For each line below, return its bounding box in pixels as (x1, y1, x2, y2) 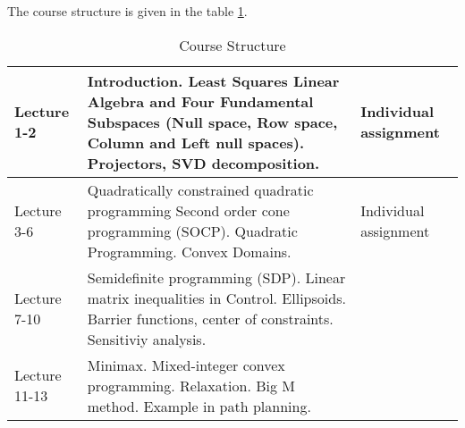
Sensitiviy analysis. (87, 328, 207, 349)
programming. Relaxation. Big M (87, 374, 295, 396)
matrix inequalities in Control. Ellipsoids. (87, 287, 346, 308)
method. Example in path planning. (87, 395, 311, 416)
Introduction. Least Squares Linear (87, 70, 340, 91)
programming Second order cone (87, 199, 290, 221)
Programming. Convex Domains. (87, 240, 292, 262)
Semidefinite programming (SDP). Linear (87, 266, 346, 288)
